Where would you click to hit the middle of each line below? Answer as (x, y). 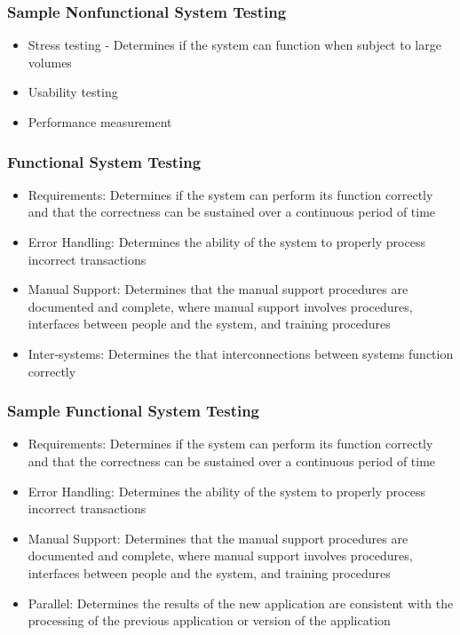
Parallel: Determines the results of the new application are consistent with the (241, 603)
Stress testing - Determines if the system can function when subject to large (234, 45)
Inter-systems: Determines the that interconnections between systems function (241, 353)
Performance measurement (100, 122)
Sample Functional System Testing (134, 411)
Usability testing (73, 92)
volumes (50, 62)
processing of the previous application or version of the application (209, 620)
